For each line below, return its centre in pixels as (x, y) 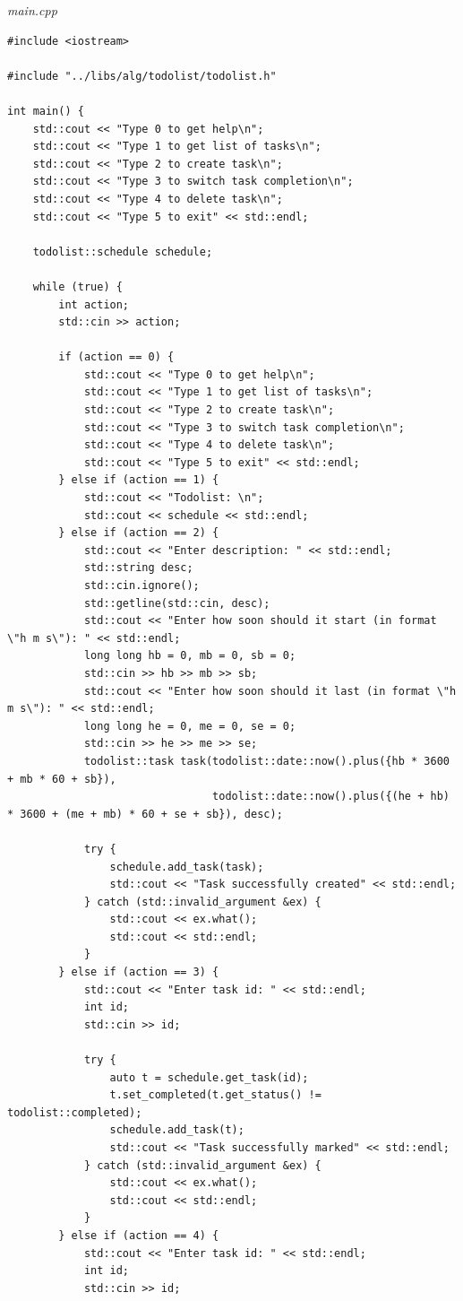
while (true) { (77, 286)
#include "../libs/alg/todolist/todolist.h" (142, 76)
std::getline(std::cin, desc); (177, 603)
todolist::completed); (75, 1112)
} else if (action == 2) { (139, 533)
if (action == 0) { (116, 357)
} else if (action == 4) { (139, 1235)
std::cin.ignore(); (141, 585)
